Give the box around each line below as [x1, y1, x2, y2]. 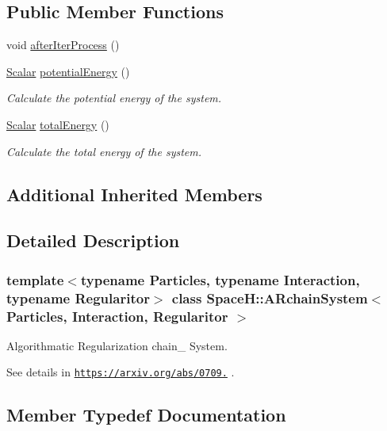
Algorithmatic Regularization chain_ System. [6, 337, 228, 353]
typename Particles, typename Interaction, [80, 269, 360, 289]
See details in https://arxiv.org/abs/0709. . [6, 364, 235, 380]
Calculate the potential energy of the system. [6, 90, 222, 106]
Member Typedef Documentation [6, 402, 286, 427]
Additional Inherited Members [6, 181, 262, 206]
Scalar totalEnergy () [6, 116, 109, 132]
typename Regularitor [6, 288, 150, 307]
